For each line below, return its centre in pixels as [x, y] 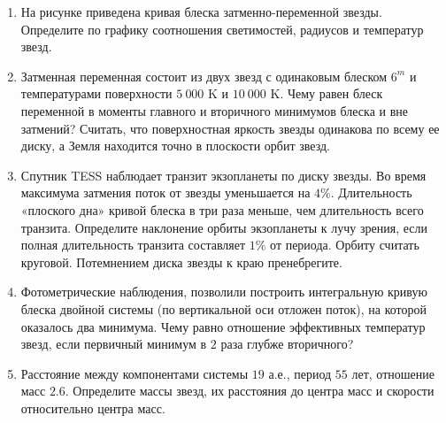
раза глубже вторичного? [287, 344]
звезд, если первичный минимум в [114, 344]
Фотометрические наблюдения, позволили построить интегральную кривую [224, 292]
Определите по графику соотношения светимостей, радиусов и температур [222, 29]
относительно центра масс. [93, 408]
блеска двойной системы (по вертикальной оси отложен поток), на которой [224, 308]
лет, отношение [393, 373]
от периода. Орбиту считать [345, 245]
